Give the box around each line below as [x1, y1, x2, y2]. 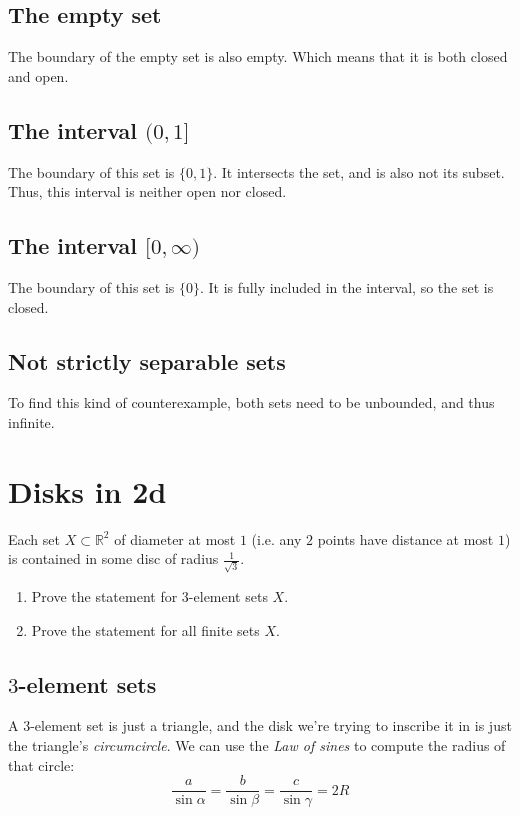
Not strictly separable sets [8, 345, 286, 376]
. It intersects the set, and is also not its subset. [213, 161, 505, 182]
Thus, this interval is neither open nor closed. [8, 181, 287, 202]
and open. [8, 65, 69, 86]
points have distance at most [317, 528, 494, 549]
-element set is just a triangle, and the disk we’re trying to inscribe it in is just [30, 715, 512, 736]
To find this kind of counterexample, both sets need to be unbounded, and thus [8, 392, 495, 413]
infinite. [8, 411, 55, 432]
